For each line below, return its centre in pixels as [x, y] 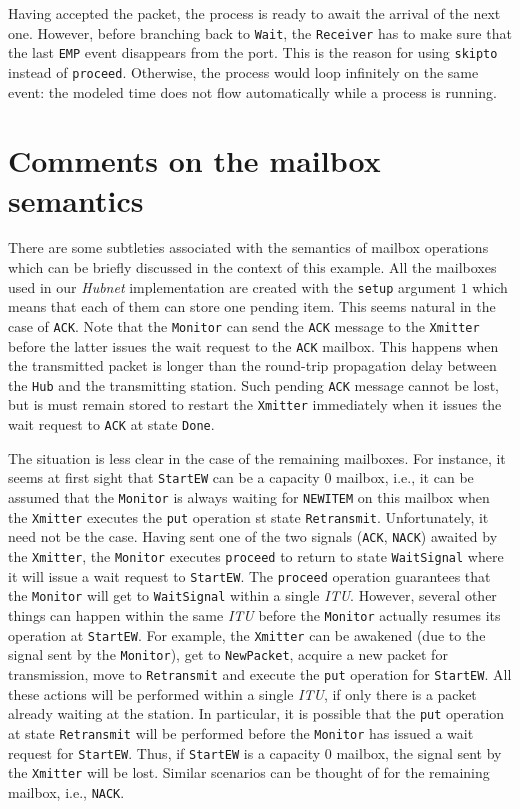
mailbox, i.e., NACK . [66, 791]
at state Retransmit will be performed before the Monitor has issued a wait [241, 732]
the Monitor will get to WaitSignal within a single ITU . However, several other [252, 595]
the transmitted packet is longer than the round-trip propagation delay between [252, 365]
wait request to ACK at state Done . [111, 424]
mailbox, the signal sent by [419, 752]
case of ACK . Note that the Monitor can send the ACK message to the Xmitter [244, 325]
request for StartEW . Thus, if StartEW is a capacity [164, 752]
